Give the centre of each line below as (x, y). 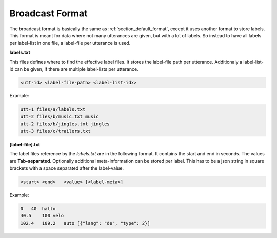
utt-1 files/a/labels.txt (53, 110)
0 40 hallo (38, 209)
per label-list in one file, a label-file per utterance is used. (70, 43)
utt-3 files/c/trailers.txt (55, 131)
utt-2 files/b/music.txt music (60, 116)
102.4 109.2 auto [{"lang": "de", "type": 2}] (85, 223)
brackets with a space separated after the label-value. (67, 168)
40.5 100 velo (42, 216)
